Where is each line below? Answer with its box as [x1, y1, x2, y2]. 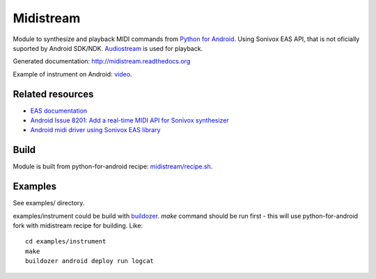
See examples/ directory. [13, 199, 85, 207]
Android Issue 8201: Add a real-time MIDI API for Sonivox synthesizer [30, 116, 229, 125]
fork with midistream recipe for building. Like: [13, 221, 143, 230]
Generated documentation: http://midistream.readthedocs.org [13, 57, 191, 65]
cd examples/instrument [25, 237, 107, 246]
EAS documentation [30, 106, 88, 115]
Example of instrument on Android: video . [13, 70, 132, 78]
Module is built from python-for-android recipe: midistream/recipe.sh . [13, 162, 213, 170]
